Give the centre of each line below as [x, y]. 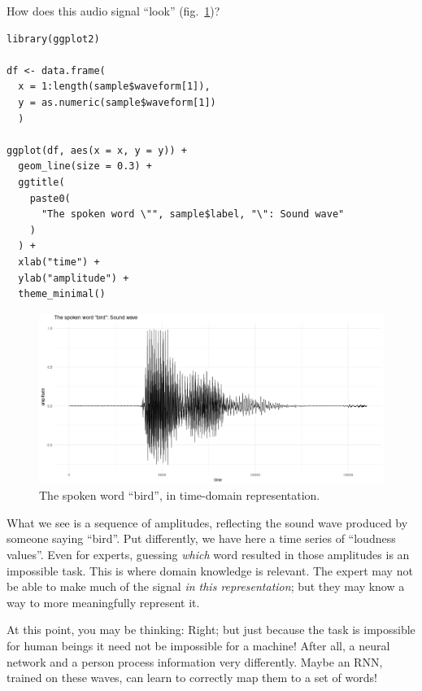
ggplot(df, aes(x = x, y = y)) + [97, 150]
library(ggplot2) [53, 39]
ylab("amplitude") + [74, 278]
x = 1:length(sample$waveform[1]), [114, 87]
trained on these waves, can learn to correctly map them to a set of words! [192, 678]
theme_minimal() [62, 294]
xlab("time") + [59, 262]
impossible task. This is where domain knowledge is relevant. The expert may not [210, 570]
